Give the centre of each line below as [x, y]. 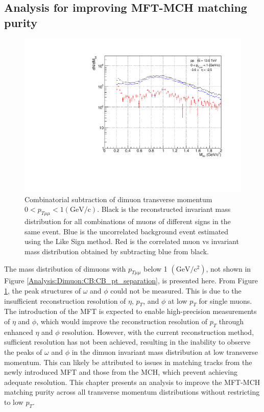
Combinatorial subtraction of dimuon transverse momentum [118, 199]
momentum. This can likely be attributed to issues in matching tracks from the [128, 362]
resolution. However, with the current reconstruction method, [158, 332]
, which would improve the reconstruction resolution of [122, 321]
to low [14, 402]
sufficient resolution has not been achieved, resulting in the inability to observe [127, 342]
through [231, 321]
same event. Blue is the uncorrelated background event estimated [127, 231]
